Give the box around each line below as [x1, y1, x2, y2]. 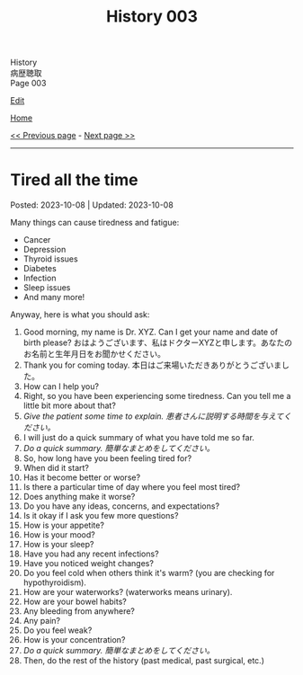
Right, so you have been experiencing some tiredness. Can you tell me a [22, 391, 291, 402]
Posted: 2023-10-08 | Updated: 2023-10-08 [10, 200, 174, 210]
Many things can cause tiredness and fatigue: [10, 218, 180, 228]
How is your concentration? [22, 635, 126, 645]
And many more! [22, 292, 85, 303]
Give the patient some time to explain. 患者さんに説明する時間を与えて [22, 411, 284, 422]
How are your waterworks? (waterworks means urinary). [22, 587, 233, 598]
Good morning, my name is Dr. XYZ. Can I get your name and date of [22, 326, 278, 338]
